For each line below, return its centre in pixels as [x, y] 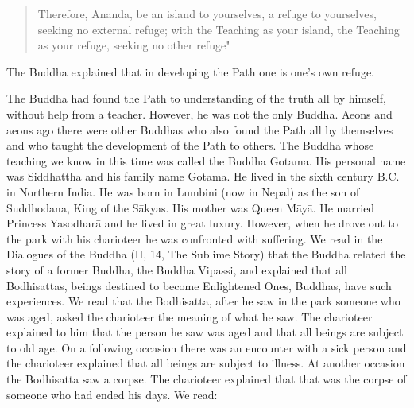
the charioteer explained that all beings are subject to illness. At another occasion [206, 363]
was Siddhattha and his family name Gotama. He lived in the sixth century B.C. [203, 176]
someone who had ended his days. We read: [112, 394]
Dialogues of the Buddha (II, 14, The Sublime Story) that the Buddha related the [206, 254]
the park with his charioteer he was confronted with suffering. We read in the [195, 238]
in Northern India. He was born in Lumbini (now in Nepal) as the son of [183, 191]
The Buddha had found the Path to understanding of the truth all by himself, [196, 98]
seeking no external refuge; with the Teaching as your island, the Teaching [219, 29]
